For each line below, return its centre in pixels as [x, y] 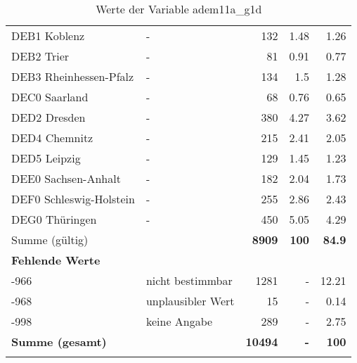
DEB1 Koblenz [48, 36]
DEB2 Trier [40, 56]
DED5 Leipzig [46, 158]
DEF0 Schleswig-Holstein [73, 199]
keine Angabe [179, 321]
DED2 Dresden [48, 117]
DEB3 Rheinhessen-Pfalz [73, 76]
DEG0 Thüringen [54, 219]
